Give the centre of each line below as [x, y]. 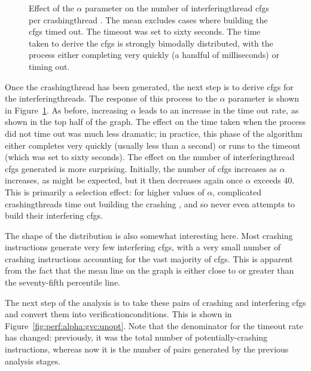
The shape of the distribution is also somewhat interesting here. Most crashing [149, 235]
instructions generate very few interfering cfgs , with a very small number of [143, 247]
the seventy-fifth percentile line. [63, 282]
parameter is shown [264, 98]
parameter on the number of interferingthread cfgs [177, 8]
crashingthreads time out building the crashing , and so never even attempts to [150, 203]
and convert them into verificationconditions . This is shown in [118, 314]
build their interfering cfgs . [54, 215]
